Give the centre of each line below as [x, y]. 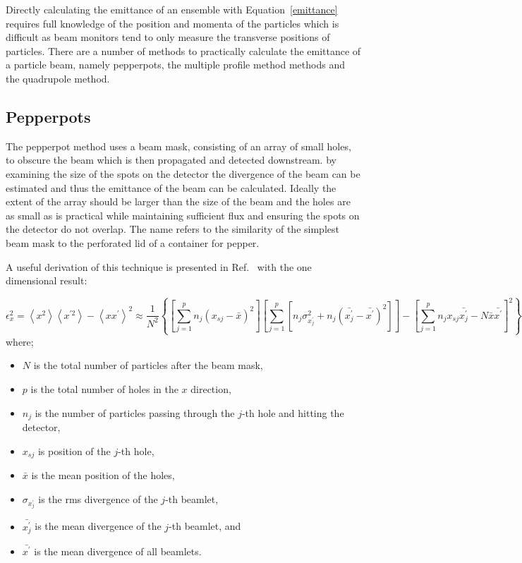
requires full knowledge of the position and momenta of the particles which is [172, 23]
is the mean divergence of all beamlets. [118, 551]
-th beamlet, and [205, 526]
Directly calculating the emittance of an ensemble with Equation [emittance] [172, 9]
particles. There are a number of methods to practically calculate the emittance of [183, 50]
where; [20, 341]
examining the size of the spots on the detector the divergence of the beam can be [183, 173]
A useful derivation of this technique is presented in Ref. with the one [159, 266]
